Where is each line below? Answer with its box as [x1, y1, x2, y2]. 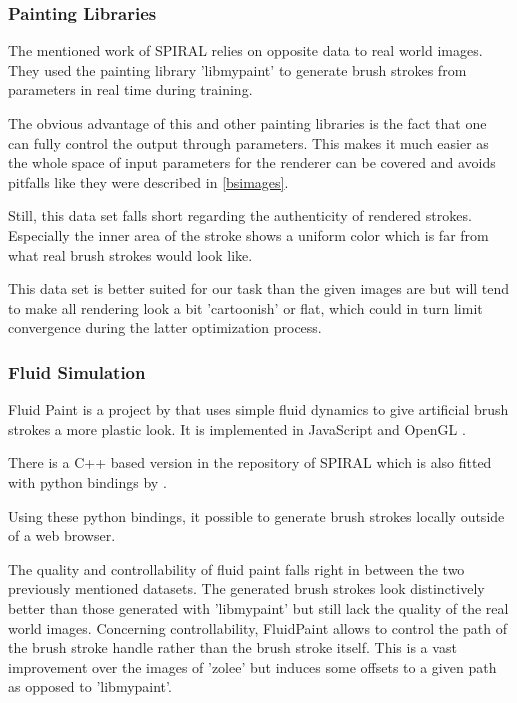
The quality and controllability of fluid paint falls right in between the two [8, 558, 465, 579]
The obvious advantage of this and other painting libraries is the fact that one [8, 113, 487, 133]
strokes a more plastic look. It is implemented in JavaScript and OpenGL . [8, 418, 466, 439]
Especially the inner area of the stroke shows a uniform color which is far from [8, 224, 489, 245]
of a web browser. [8, 525, 116, 546]
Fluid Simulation [8, 359, 146, 384]
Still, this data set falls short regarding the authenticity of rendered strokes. [8, 205, 472, 226]
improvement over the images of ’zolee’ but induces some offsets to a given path [8, 656, 497, 677]
